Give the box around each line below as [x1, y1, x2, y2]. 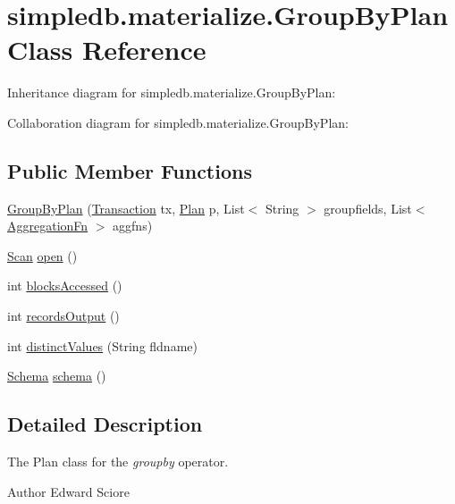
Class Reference [7, 31, 206, 68]
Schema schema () [7, 366, 106, 385]
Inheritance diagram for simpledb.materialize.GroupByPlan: [7, 83, 336, 102]
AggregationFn [7, 216, 88, 235]
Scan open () [7, 246, 78, 265]
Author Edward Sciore [7, 482, 130, 500]
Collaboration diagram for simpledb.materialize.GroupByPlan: [7, 113, 349, 131]
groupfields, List [324, 198, 412, 217]
